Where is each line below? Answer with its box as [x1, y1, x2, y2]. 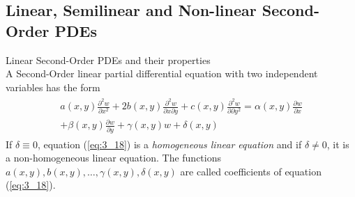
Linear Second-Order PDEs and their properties [6, 52, 211, 67]
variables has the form [6, 79, 100, 94]
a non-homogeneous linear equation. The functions [6, 150, 221, 165]
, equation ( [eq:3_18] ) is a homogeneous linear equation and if [37, 136, 302, 151]
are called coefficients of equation [180, 164, 322, 178]
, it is [326, 136, 349, 151]
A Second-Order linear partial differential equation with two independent [6, 66, 318, 81]
